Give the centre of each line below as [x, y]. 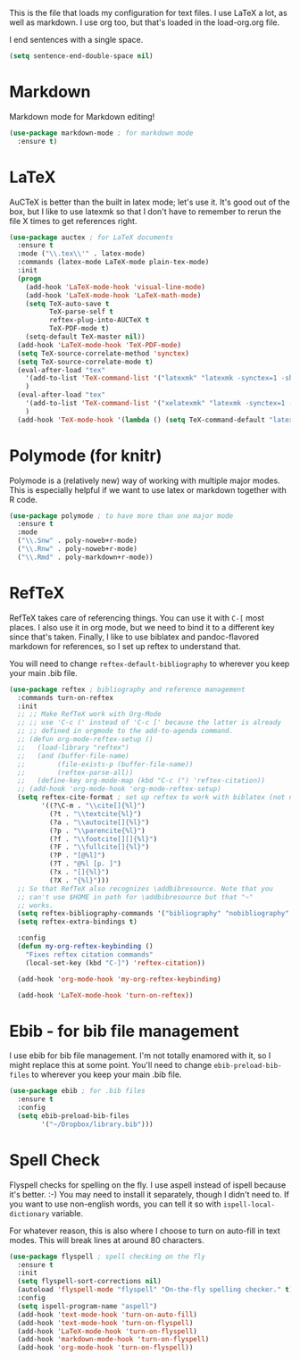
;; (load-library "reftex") [73, 747]
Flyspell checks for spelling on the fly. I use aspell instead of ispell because [148, 1185]
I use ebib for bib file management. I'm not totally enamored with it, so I [140, 1056]
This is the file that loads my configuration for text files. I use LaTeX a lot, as [148, 13]
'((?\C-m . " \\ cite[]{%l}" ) [93, 806]
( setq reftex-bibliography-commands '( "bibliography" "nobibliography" [154, 914]
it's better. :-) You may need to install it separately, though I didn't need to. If [150, 1194]
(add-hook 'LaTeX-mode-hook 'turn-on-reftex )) [105, 995]
